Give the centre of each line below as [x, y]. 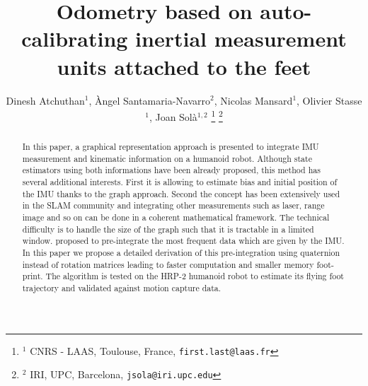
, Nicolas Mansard [253, 100]
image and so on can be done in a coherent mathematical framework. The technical [176, 217]
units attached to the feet [184, 66]
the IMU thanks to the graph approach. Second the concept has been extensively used [181, 193]
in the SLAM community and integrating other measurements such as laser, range [173, 205]
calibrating [75, 39]
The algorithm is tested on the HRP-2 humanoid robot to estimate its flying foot [195, 276]
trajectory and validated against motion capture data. [122, 288]
